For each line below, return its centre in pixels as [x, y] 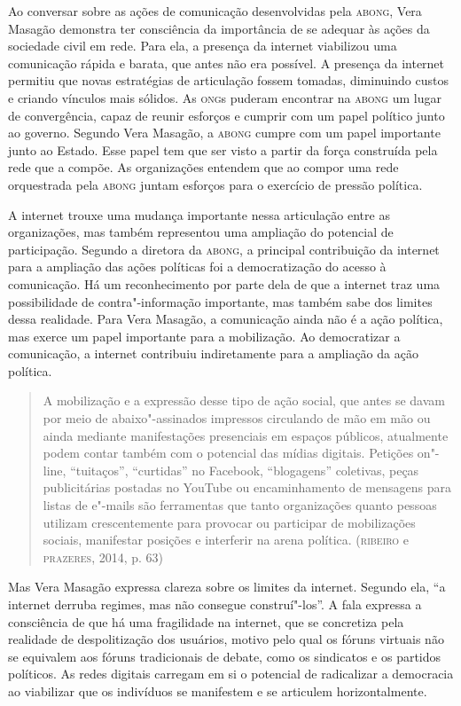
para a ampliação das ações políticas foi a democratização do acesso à [197, 267]
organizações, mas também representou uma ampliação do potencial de [201, 232]
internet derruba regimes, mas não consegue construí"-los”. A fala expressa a [215, 604]
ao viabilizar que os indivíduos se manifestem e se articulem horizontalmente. [218, 690]
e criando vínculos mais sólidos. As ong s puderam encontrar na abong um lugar [225, 97]
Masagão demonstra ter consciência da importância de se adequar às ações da [219, 28]
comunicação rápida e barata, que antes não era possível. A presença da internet [227, 63]
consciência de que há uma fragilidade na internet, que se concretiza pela [206, 621]
